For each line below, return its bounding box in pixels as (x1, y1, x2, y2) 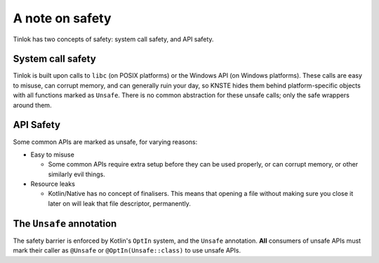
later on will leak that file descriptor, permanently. (48, 199, 191, 208)
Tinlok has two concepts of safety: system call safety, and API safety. (13, 35, 214, 43)
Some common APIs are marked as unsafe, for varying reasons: (13, 137, 198, 146)
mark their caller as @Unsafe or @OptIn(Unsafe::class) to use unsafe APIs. (13, 246, 241, 255)
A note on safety (13, 10, 112, 26)
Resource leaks (30, 180, 75, 188)
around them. (13, 101, 52, 109)
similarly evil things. (48, 170, 105, 178)
